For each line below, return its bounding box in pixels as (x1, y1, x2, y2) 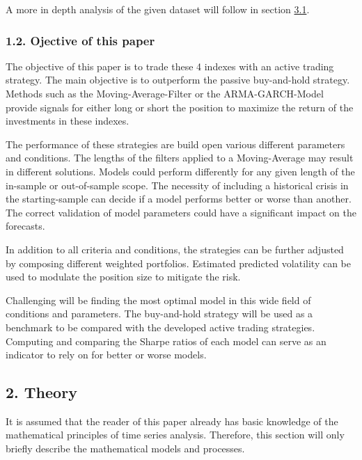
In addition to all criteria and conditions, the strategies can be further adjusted (6, 241, 344, 256)
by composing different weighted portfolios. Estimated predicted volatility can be (6, 255, 352, 270)
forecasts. (6, 219, 45, 233)
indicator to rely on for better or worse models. (6, 347, 207, 362)
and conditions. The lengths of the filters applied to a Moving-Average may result (6, 150, 354, 165)
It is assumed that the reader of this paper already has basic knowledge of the (6, 413, 338, 428)
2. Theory (6, 381, 77, 403)
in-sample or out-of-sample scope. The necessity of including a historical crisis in (6, 177, 349, 192)
